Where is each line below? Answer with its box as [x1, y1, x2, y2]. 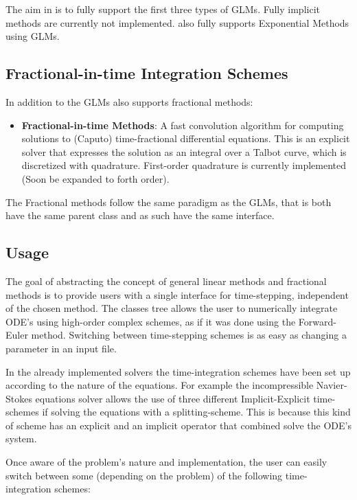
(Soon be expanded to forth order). [21, 171, 170, 185]
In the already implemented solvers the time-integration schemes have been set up [5, 364, 351, 378]
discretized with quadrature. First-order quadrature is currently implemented [21, 158, 346, 172]
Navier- [316, 378, 347, 392]
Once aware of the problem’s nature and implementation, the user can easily [5, 455, 327, 469]
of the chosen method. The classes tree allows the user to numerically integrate [5, 301, 338, 315]
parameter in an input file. [5, 341, 117, 355]
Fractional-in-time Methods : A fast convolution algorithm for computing [21, 117, 344, 132]
